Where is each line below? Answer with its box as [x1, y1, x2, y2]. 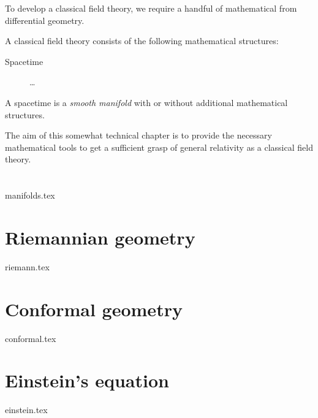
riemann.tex [5, 260, 50, 273]
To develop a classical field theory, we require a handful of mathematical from [5, 2, 297, 14]
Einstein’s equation [5, 368, 169, 393]
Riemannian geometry [5, 224, 195, 249]
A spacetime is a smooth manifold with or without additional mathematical [5, 96, 288, 108]
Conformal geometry [5, 296, 183, 321]
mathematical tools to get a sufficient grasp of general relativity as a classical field [5, 140, 313, 153]
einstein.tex [5, 403, 48, 416]
